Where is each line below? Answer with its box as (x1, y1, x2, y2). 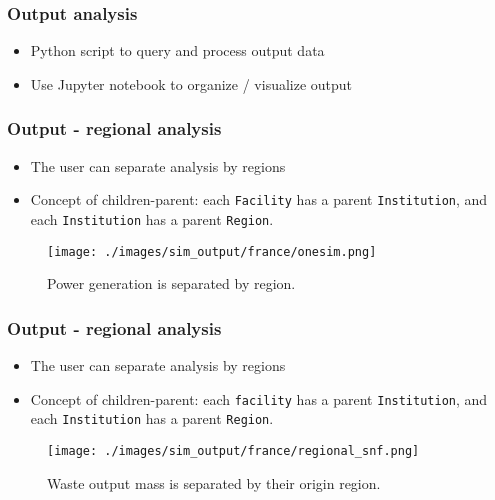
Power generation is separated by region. (47, 273, 296, 294)
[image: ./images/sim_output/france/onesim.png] (47, 244, 377, 259)
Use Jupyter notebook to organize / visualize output (30, 73, 353, 94)
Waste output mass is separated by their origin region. (47, 472, 381, 493)
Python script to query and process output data (30, 40, 325, 61)
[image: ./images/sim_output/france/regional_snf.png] (47, 443, 420, 458)
